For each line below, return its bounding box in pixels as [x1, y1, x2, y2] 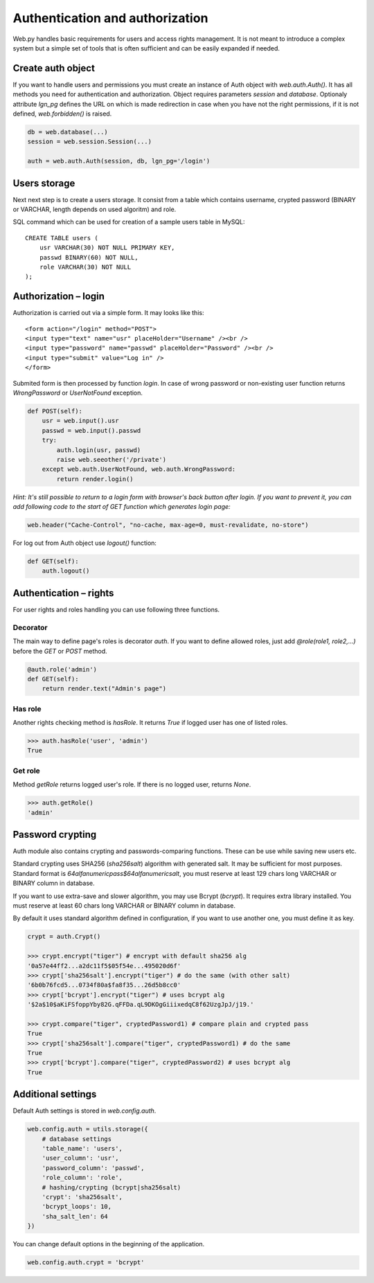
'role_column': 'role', [42, 1174, 123, 1182]
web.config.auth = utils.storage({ [27, 1125, 148, 1133]
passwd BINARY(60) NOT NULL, [39, 253, 139, 261]
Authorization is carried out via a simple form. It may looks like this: [12, 309, 204, 317]
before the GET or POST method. [12, 647, 107, 655]
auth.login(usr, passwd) [56, 446, 141, 454]
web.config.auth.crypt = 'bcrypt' [27, 1259, 145, 1266]
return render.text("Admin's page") [42, 685, 166, 692]
